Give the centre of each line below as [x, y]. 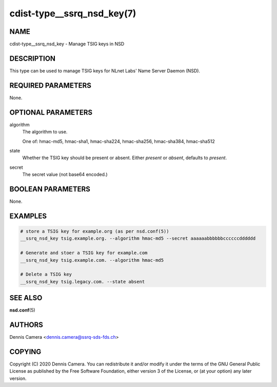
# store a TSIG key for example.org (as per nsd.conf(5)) [95, 231]
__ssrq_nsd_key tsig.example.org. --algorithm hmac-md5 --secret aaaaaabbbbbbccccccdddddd [138, 238]
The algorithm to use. [45, 132]
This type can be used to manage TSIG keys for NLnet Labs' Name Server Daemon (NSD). [105, 71]
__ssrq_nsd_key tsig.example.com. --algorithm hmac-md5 [92, 260]
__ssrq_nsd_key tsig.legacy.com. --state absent [83, 282]
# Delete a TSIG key [46, 274]
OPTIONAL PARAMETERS [51, 112]
